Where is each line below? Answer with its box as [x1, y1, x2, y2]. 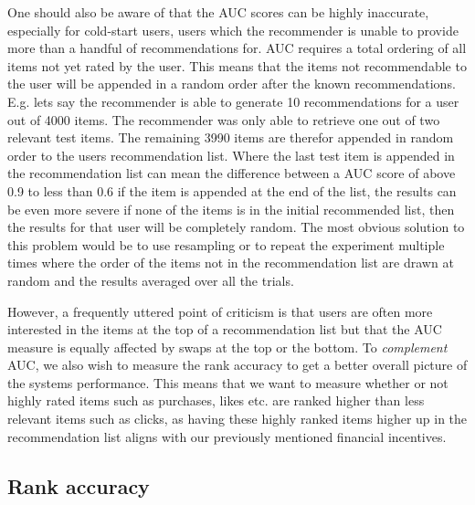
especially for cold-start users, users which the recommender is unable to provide [7, 20, 459, 39]
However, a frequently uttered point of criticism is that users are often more [7, 301, 433, 321]
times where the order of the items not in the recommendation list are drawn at [7, 253, 454, 272]
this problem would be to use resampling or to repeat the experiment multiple [7, 235, 445, 254]
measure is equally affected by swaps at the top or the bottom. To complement [7, 337, 448, 356]
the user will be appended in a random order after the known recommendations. [7, 74, 456, 93]
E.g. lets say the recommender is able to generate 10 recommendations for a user [7, 91, 459, 110]
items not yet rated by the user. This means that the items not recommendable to [7, 56, 467, 75]
